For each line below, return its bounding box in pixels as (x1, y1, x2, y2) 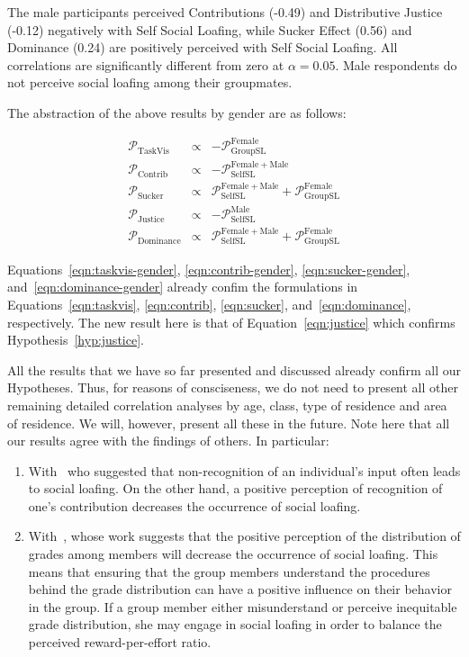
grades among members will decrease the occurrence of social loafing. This (28, 544, 438, 563)
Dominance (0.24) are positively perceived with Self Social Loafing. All (7, 38, 398, 57)
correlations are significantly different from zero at (7, 55, 284, 74)
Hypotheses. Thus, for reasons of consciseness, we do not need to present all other (7, 378, 458, 397)
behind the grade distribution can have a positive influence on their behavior (28, 580, 452, 598)
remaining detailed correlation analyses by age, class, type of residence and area (7, 395, 447, 414)
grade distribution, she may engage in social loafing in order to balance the (28, 615, 442, 634)
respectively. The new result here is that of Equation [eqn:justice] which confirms (7, 312, 455, 331)
